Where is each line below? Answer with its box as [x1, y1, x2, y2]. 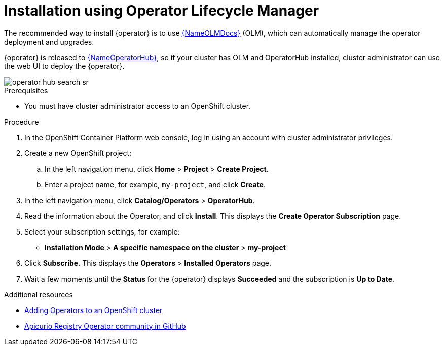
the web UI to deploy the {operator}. [4, 61, 125, 70]
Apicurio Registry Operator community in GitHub [24, 321, 186, 330]
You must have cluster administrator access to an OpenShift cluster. [24, 101, 251, 110]
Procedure [4, 117, 39, 126]
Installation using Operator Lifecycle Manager [4, 2, 319, 19]
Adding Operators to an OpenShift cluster [24, 305, 163, 315]
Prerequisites [4, 86, 48, 95]
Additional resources [4, 290, 73, 299]
